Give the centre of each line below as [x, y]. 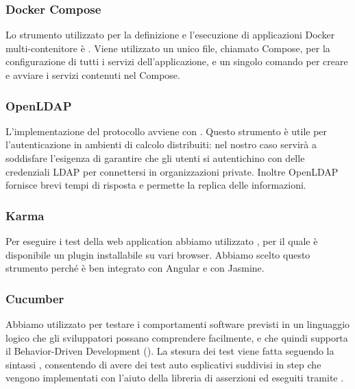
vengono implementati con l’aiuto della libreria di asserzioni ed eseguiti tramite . [175, 378]
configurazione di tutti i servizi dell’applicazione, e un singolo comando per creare [177, 61]
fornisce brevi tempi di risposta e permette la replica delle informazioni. [156, 185]
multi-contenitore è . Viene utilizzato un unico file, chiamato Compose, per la [168, 48]
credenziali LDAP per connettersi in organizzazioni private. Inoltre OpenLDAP [172, 171]
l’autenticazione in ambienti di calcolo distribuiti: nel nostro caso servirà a [161, 144]
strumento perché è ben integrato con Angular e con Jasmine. [135, 268]
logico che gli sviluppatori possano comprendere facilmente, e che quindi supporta [177, 337]
